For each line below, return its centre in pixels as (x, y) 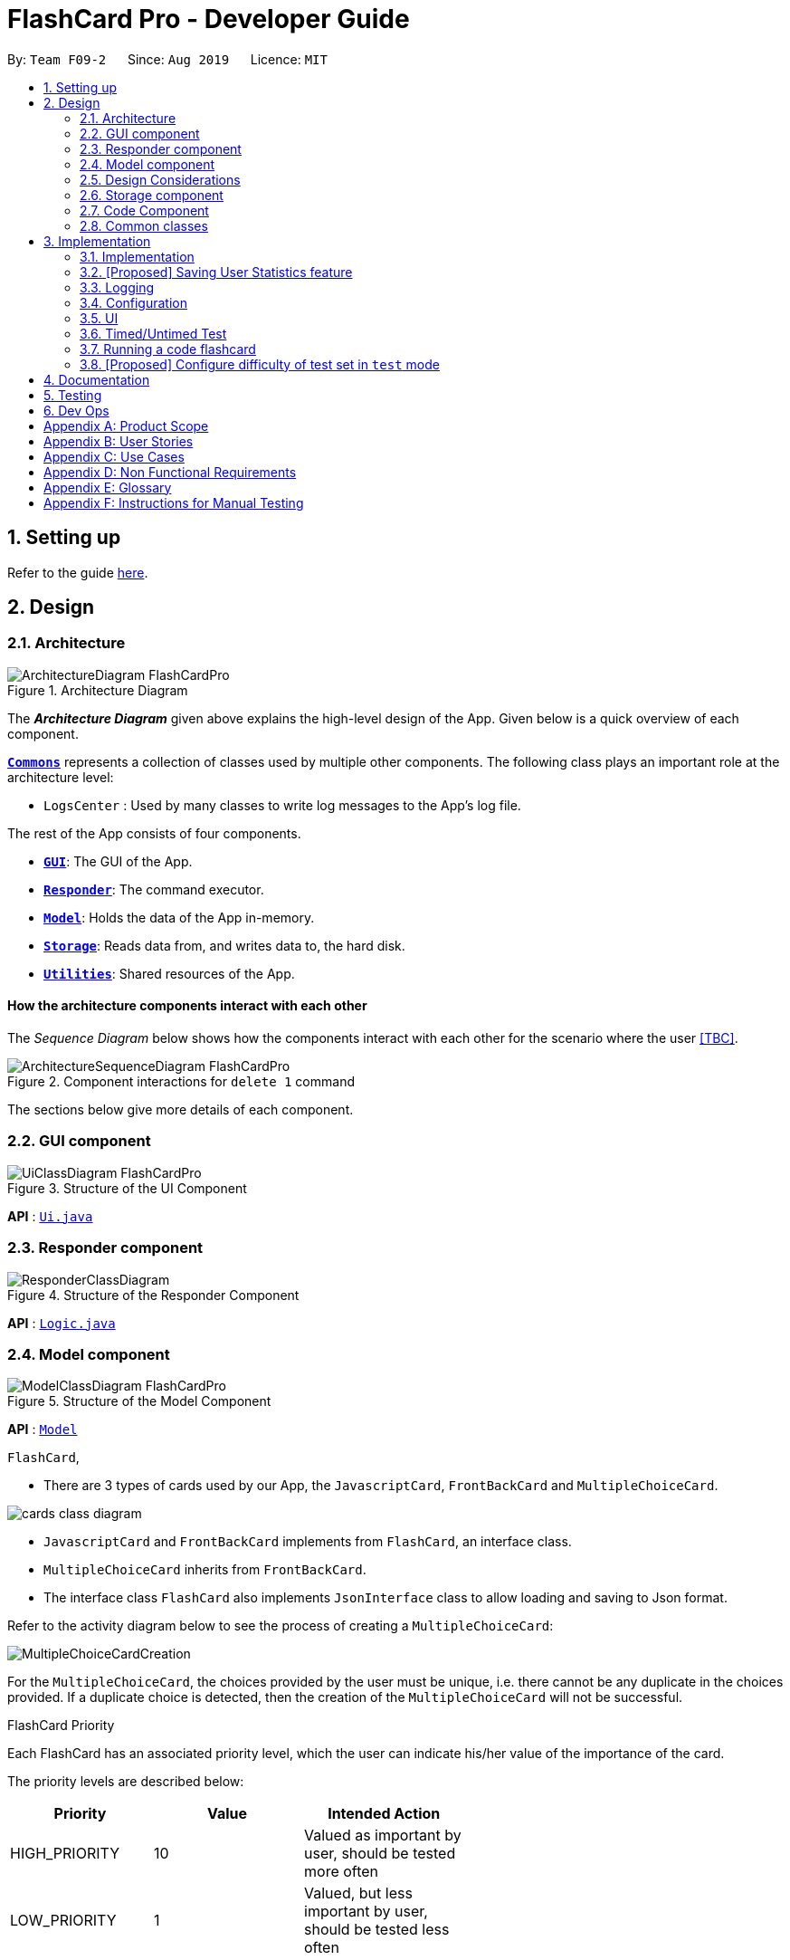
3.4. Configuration (134, 302)
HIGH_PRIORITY (65, 1854)
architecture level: (61, 777)
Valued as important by (383, 1836)
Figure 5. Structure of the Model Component (139, 1401)
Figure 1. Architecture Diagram (98, 690)
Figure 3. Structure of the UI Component (127, 1188)
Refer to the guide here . (78, 572)
